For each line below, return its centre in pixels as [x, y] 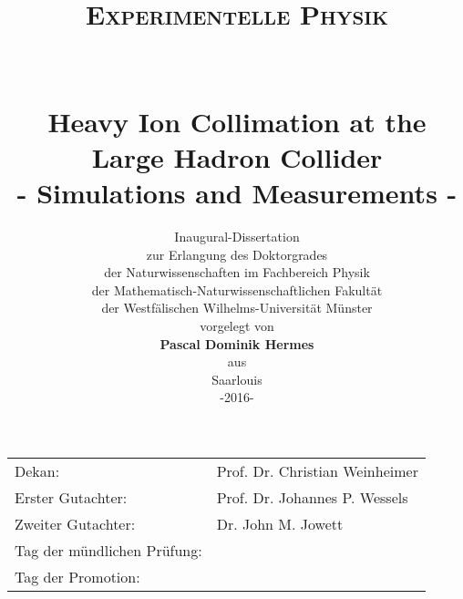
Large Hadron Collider [237, 156]
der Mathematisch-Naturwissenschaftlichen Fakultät [237, 289]
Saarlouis [237, 379]
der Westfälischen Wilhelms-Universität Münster [237, 308]
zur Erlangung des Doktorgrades [237, 254]
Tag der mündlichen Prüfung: [108, 550]
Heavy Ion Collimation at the [237, 121]
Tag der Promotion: [77, 577]
